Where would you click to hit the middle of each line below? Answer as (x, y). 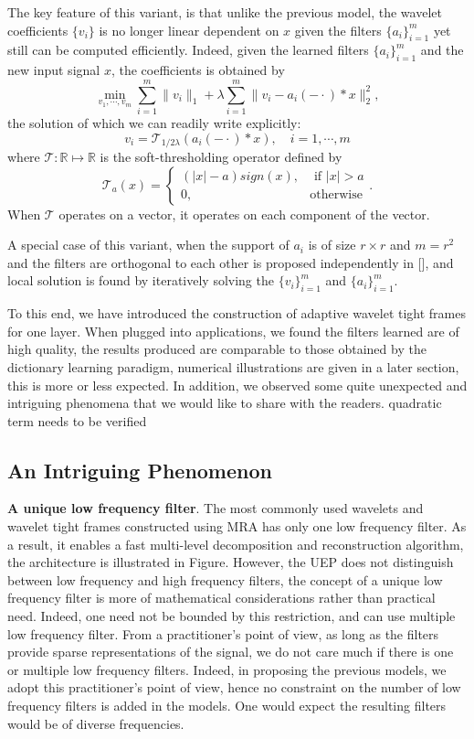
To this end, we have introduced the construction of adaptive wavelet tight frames (237, 313)
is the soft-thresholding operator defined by (221, 156)
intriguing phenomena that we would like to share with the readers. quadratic (225, 403)
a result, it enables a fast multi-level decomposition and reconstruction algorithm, (236, 544)
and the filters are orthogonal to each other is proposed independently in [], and (231, 262)
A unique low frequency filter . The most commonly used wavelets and (216, 508)
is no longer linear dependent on (189, 30)
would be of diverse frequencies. (96, 723)
